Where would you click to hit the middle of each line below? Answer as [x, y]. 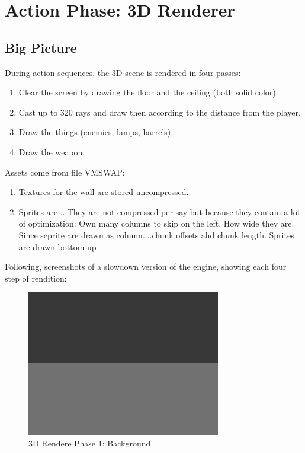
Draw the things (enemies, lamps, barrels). [96, 132]
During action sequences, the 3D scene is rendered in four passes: [123, 72]
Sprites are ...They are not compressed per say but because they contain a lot [160, 211]
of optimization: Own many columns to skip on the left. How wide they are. [156, 223]
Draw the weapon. [52, 151]
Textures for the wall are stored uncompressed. [104, 192]
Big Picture [41, 47]
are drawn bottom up [57, 246]
